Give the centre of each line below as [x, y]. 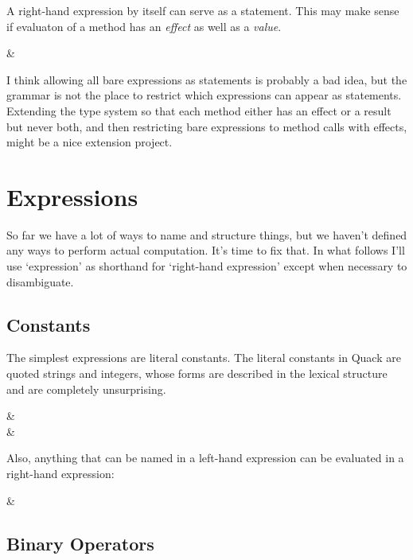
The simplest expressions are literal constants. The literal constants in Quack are [204, 358]
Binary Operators [80, 543]
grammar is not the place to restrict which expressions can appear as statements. [204, 95]
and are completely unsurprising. [86, 389]
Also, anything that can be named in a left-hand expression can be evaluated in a [205, 458]
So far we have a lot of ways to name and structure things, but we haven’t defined [207, 234]
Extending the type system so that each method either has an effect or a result [199, 110]
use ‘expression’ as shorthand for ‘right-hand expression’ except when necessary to [207, 266]
